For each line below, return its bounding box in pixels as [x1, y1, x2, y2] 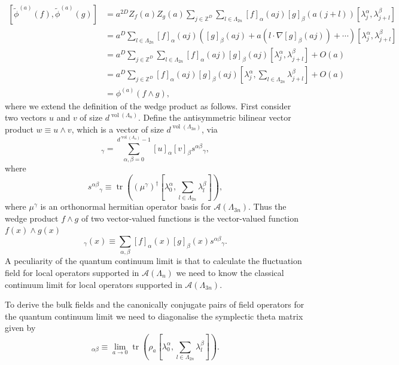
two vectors [5, 111, 47, 124]
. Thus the [248, 200, 287, 213]
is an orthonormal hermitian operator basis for [40, 200, 211, 213]
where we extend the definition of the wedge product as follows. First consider [5, 99, 291, 112]
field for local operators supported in [5, 266, 139, 278]
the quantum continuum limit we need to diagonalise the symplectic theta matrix [5, 309, 303, 322]
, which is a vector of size [71, 122, 164, 135]
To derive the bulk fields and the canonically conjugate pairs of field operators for [5, 298, 304, 311]
